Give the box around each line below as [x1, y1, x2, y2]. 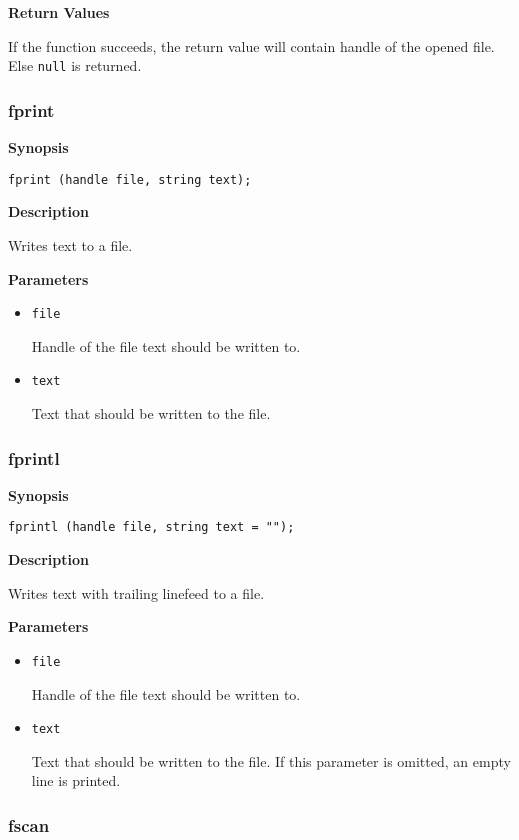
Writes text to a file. [8, 234, 133, 255]
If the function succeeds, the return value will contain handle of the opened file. [8, 35, 495, 56]
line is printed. [31, 770, 121, 791]
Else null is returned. [8, 55, 142, 76]
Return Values [8, 2, 110, 22]
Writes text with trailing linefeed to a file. [8, 582, 265, 603]
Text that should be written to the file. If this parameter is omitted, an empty [31, 750, 511, 771]
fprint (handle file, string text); [8, 172, 252, 187]
